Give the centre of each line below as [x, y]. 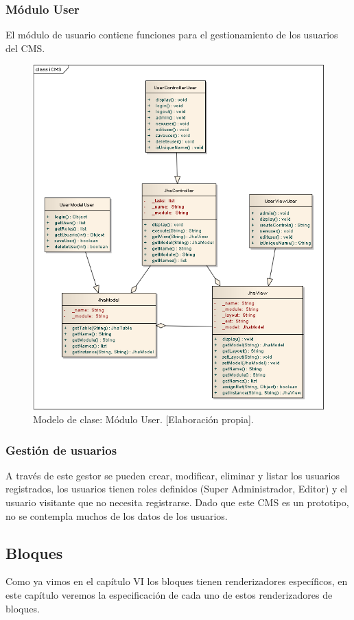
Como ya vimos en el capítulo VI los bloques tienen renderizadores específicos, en [177, 581]
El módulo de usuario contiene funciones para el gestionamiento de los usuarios [172, 35]
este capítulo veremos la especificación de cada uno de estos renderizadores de [169, 595]
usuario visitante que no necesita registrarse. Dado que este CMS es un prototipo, [177, 502]
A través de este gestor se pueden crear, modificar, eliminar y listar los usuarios [173, 475]
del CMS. [25, 48]
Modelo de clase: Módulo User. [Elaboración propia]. [143, 419]
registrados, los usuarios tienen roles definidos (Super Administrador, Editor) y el [177, 489]
